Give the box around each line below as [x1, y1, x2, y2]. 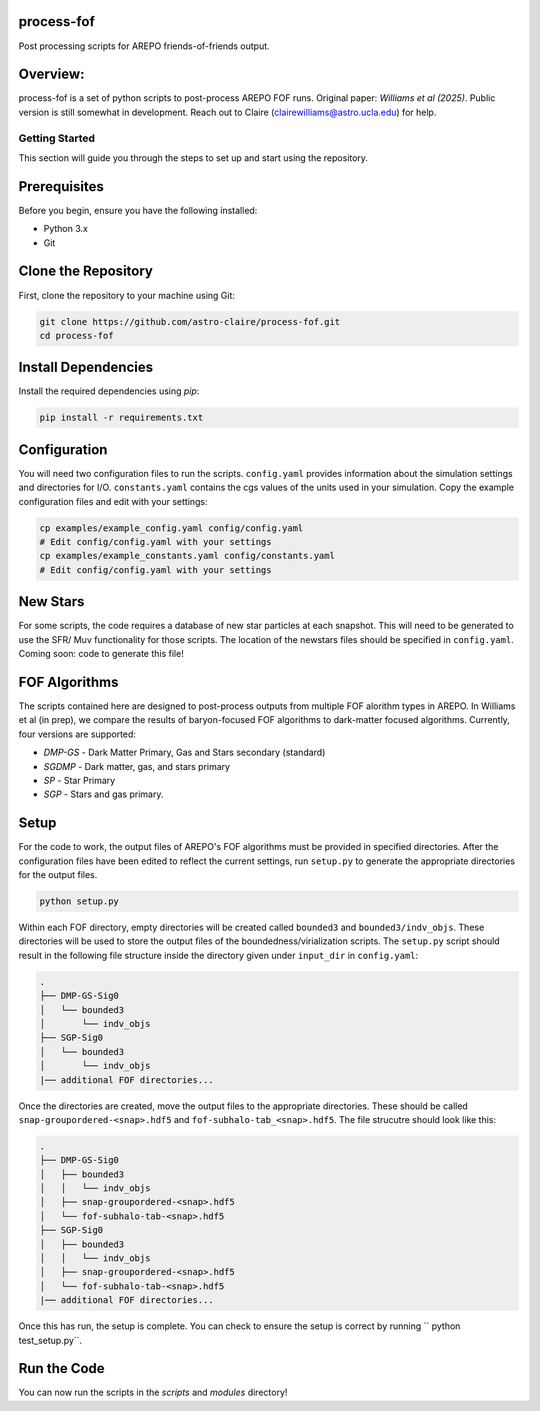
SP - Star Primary [43, 774, 116, 786]
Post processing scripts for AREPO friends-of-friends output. [18, 40, 270, 52]
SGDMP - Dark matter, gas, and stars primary [43, 760, 230, 772]
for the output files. [18, 869, 98, 881]
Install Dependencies [18, 359, 154, 376]
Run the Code [18, 1360, 105, 1377]
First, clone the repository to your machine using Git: [18, 289, 235, 301]
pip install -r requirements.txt [39, 412, 204, 424]
